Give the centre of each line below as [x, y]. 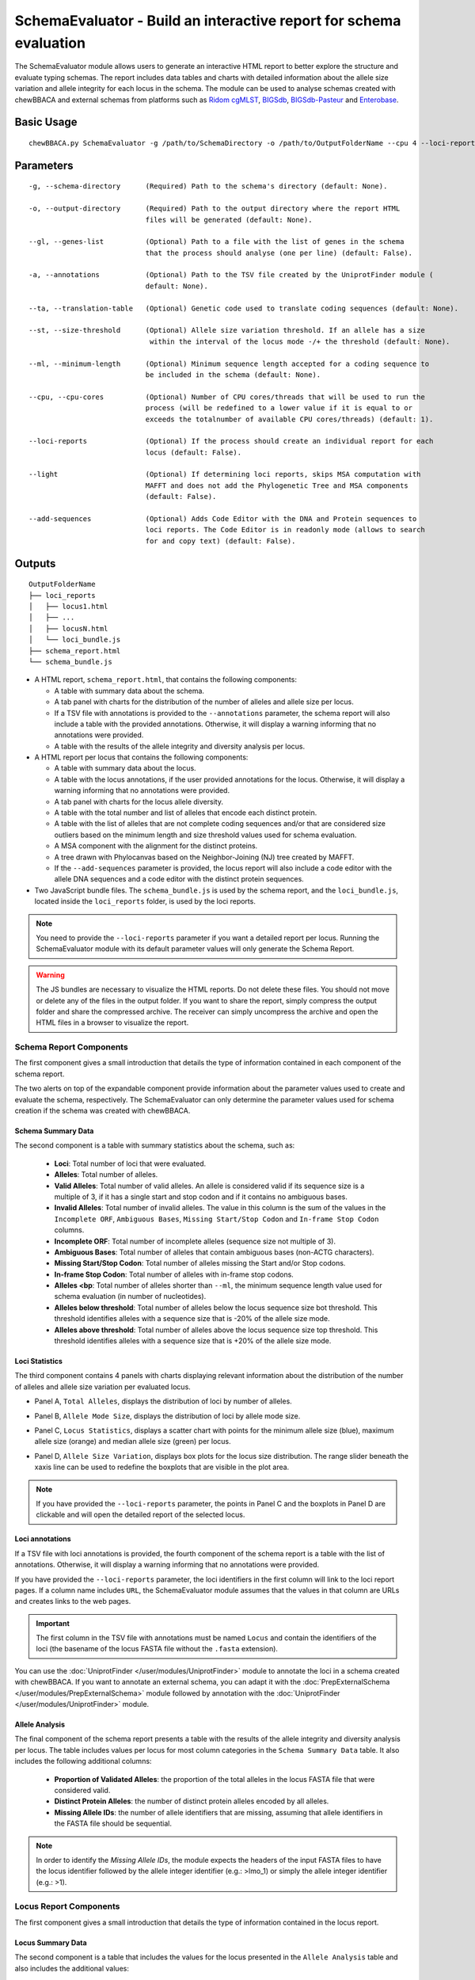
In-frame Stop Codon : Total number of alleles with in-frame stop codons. [174, 1274]
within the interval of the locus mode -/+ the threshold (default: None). [300, 341]
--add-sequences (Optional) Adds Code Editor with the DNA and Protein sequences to [223, 519]
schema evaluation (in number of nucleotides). [130, 1297]
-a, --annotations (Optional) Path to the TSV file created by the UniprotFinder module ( [231, 275]
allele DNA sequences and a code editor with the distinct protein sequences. [179, 879]
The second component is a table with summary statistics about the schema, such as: [155, 1145]
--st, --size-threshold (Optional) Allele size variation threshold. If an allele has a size [227, 330]
